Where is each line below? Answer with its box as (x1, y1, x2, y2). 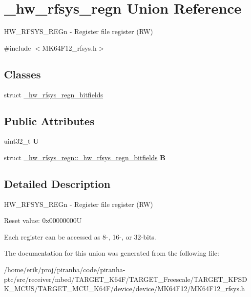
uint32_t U (4, 136, 39, 146)
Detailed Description (4, 176, 111, 191)
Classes (4, 66, 41, 81)
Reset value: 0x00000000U (4, 215, 82, 225)
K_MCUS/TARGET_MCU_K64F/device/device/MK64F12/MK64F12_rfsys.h (4, 283, 245, 294)
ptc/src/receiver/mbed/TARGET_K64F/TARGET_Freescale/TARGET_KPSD (4, 274, 247, 284)
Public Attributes (4, 113, 95, 128)
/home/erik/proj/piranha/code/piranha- (4, 264, 125, 275)
